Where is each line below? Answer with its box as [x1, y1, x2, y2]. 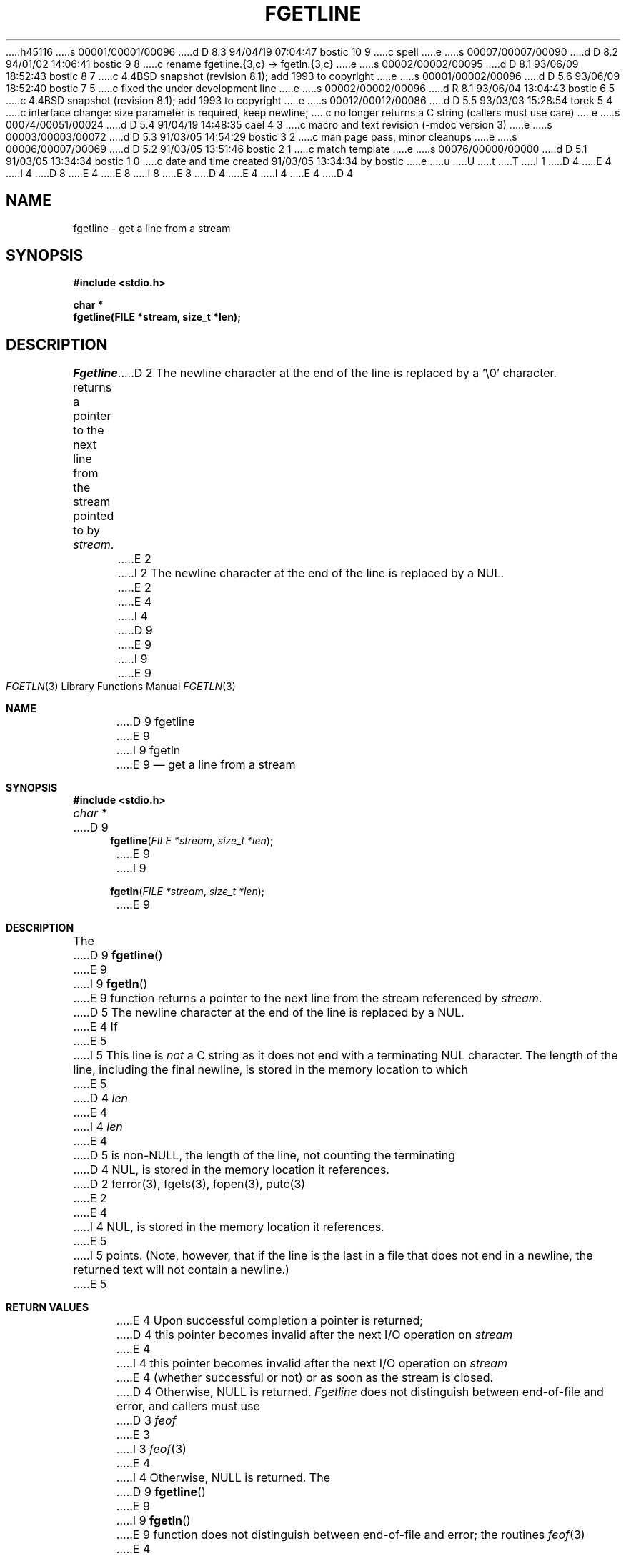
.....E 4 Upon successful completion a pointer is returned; [116, 1313, 424, 1328]
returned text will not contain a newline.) [73, 1262, 289, 1277]
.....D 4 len [73, 1091, 129, 1106]
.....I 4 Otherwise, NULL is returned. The [116, 1470, 330, 1485]
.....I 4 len [73, 1119, 123, 1134]
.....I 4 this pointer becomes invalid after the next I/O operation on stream [116, 1356, 508, 1371]
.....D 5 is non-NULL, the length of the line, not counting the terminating [73, 1148, 456, 1163]
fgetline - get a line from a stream [73, 221, 231, 234]
